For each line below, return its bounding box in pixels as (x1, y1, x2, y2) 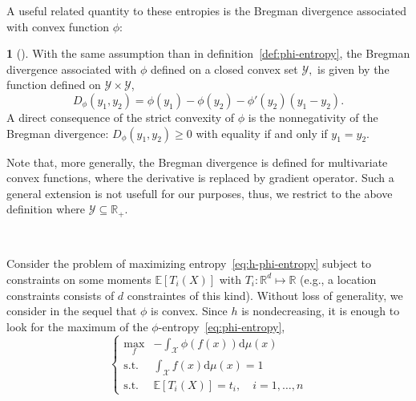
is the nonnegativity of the (248, 108, 378, 125)
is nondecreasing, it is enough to (241, 302, 400, 319)
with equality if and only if (196, 124, 328, 141)
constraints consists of (6, 286, 115, 303)
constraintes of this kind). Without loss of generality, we (127, 286, 403, 303)
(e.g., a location (300, 270, 377, 287)
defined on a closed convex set (151, 60, 298, 77)
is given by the (317, 60, 390, 77)
